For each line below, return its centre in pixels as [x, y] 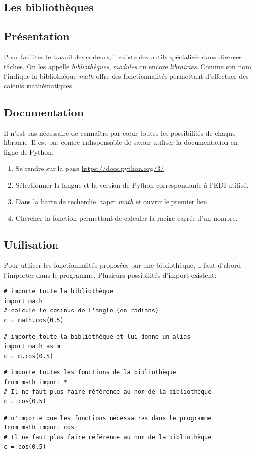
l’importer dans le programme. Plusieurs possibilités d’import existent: [110, 274]
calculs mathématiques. [39, 85]
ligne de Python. [29, 152]
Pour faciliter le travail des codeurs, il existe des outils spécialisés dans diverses [123, 56]
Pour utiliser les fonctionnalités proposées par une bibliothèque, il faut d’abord [123, 265]
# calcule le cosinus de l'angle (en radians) [81, 311]
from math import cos [39, 428]
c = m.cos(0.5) [29, 356]
